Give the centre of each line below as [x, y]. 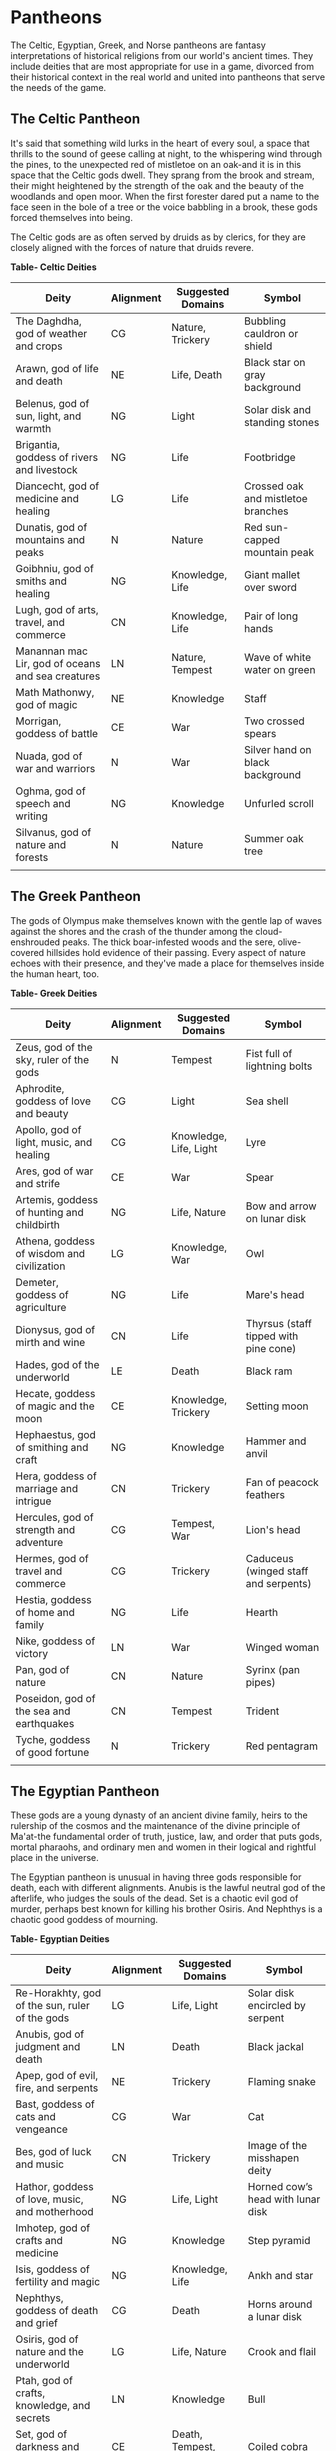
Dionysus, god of [55, 1329]
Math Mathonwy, [55, 692]
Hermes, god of [52, 1558]
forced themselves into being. [71, 217]
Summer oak [274, 838]
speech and [43, 803]
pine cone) [271, 1348]
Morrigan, [38, 721]
